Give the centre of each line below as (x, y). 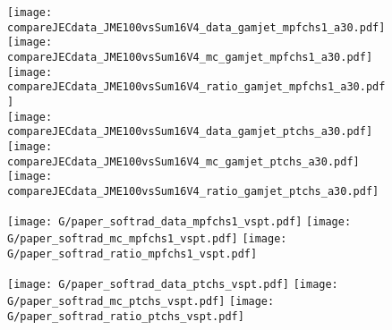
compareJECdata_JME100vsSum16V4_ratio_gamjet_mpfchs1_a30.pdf (196, 87)
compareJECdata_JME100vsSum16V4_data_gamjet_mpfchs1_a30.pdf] (196, 27)
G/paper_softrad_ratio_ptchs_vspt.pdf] (126, 316)
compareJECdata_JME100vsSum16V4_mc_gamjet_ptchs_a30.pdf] (183, 161)
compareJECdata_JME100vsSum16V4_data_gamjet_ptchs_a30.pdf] (190, 132)
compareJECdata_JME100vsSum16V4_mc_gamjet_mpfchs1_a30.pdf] (190, 57)
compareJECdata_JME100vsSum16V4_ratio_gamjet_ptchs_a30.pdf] (193, 191)
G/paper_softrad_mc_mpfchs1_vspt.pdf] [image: (147, 239)
